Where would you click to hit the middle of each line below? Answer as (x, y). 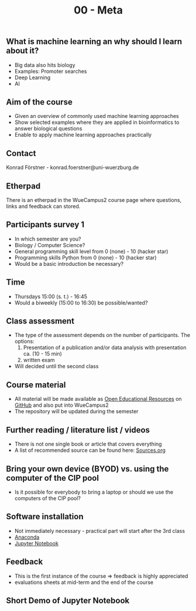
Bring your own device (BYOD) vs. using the (87, 469)
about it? (23, 51)
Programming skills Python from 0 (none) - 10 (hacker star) (85, 257)
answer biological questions (48, 129)
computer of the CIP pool (53, 478)
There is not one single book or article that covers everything (88, 444)
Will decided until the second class (56, 366)
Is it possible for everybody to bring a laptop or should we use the (94, 492)
